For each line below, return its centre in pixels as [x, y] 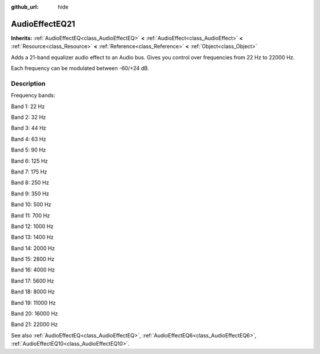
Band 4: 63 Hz [29, 139]
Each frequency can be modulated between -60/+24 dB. [80, 68]
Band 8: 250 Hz [30, 183]
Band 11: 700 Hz [31, 215]
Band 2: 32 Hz [28, 117]
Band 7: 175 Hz [29, 172]
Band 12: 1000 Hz [32, 226]
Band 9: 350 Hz [30, 194]
